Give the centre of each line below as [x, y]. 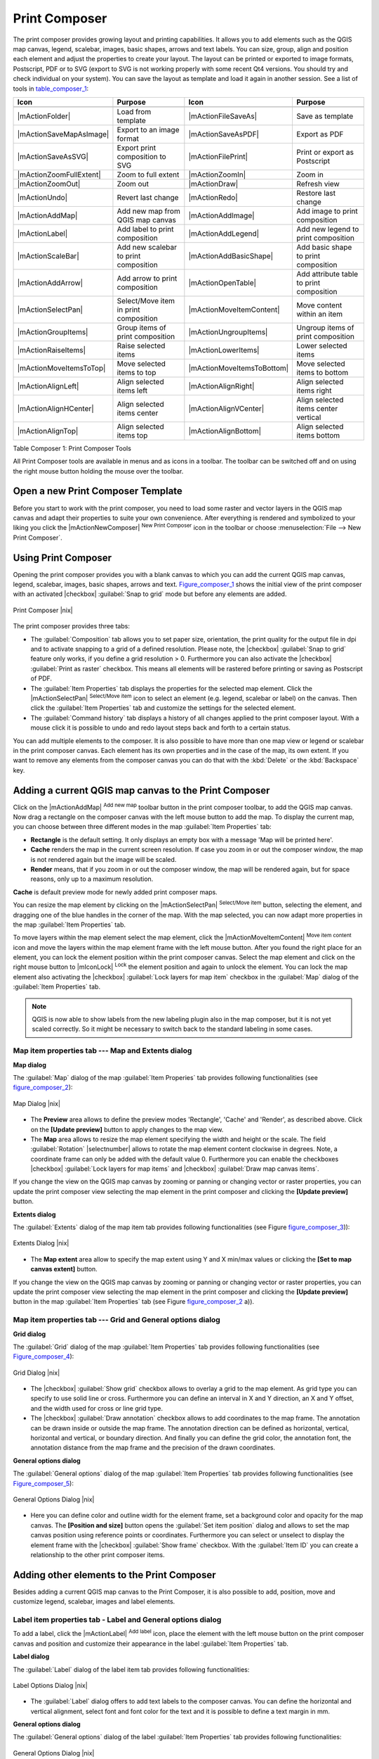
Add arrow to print [147, 278]
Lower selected [322, 345]
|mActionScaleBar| [48, 255]
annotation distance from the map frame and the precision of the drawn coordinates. [153, 1448]
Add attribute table [327, 274]
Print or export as [325, 152]
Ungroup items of [325, 327]
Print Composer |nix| [43, 610]
